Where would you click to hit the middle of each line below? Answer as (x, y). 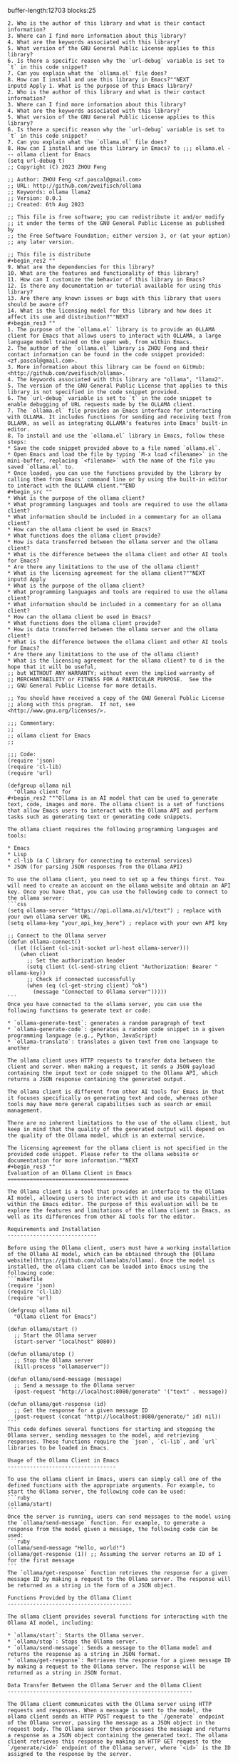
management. (25, 1110)
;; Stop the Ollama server (54, 1360)
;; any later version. (41, 242)
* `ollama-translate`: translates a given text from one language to (113, 1042)
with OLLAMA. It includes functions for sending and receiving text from (119, 417)
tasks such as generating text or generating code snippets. (100, 817)
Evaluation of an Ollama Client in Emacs (70, 1173)
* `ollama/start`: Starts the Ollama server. (76, 1635)
